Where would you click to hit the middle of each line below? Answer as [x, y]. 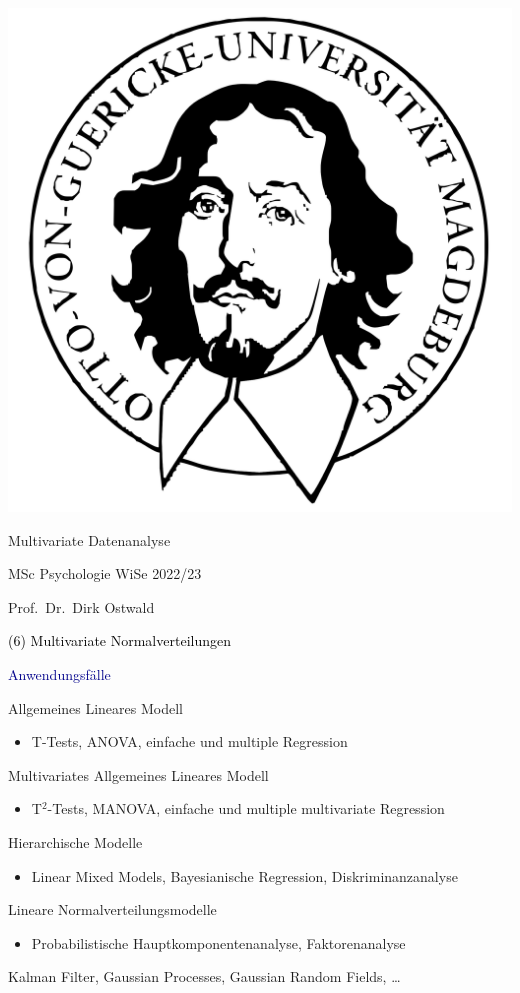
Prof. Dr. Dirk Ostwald [81, 606]
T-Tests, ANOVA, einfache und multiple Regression [189, 741]
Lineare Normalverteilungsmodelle [112, 909]
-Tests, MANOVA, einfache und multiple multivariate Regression [246, 808]
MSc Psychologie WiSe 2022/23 [105, 573]
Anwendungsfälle [59, 673]
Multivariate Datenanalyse [89, 539]
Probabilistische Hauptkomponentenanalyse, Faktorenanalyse [218, 942]
